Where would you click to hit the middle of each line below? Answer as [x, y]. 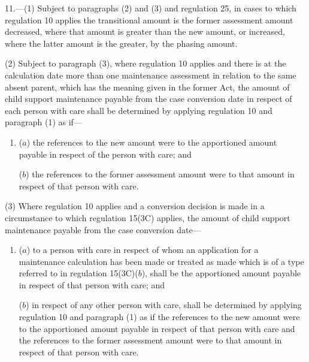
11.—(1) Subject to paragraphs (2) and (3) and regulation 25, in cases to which [151, 8]
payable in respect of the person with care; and [105, 154]
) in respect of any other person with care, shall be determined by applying [164, 305]
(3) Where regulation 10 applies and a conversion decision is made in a [135, 206]
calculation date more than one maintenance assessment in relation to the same [151, 75]
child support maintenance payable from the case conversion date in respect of [149, 99]
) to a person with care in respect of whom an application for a [143, 250]
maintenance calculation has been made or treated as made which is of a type [161, 261]
